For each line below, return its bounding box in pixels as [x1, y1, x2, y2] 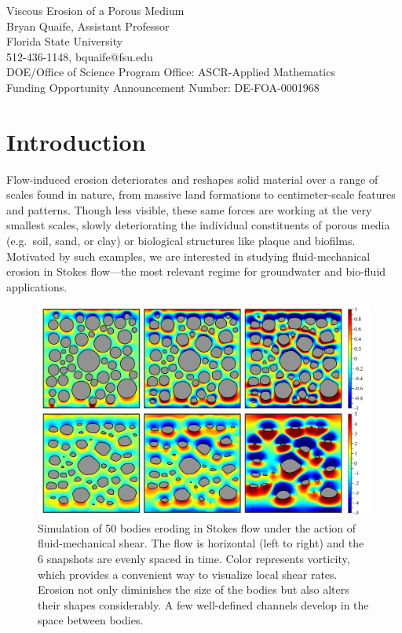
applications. [6, 278, 68, 295]
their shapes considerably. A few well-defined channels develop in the [38, 596, 369, 613]
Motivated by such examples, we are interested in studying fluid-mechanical [6, 247, 371, 264]
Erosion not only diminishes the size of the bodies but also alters [38, 581, 349, 598]
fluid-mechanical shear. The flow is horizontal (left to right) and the [38, 535, 364, 551]
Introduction [6, 125, 146, 157]
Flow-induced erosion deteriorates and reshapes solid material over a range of [6, 170, 378, 187]
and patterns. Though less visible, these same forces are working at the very [6, 201, 372, 218]
